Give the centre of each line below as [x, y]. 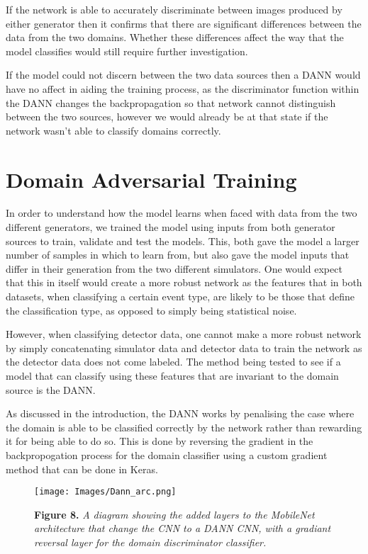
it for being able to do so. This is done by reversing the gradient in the [160, 441]
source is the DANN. [51, 389]
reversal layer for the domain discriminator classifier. [150, 542]
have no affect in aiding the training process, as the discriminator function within [183, 88]
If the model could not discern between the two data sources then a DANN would [183, 75]
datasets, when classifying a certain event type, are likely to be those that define [180, 296]
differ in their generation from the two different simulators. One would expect [174, 268]
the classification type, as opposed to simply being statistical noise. [151, 310]
